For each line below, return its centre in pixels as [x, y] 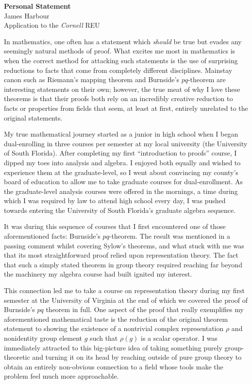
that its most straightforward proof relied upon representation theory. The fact [121, 255]
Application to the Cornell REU [52, 25]
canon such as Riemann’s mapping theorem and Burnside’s [92, 79]
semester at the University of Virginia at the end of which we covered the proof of [126, 300]
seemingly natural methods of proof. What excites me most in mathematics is [120, 51]
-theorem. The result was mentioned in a [169, 236]
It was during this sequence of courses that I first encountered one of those [115, 226]
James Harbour [27, 15]
